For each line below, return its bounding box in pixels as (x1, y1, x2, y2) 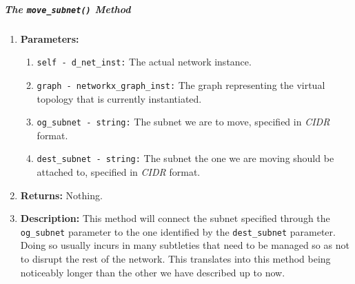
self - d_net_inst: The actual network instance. (37, 54, 252, 69)
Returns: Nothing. (20, 187, 103, 202)
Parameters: (20, 31, 79, 45)
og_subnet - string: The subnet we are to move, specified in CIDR (37, 114, 330, 129)
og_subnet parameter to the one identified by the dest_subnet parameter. (20, 224, 336, 239)
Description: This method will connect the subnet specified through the (20, 211, 330, 225)
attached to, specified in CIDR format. (37, 165, 201, 179)
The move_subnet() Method (4, 1, 131, 16)
